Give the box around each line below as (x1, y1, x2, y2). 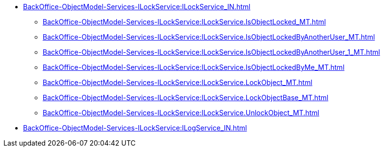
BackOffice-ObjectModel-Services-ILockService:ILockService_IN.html (23, 2, 251, 11)
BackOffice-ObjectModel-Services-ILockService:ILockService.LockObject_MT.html (43, 78, 312, 86)
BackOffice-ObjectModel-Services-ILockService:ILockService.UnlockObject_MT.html (43, 108, 319, 117)
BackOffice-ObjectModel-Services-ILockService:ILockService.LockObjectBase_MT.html (43, 93, 329, 102)
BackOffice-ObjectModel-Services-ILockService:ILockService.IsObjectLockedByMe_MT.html (43, 63, 345, 71)
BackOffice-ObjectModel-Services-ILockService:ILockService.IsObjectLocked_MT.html (43, 18, 326, 26)
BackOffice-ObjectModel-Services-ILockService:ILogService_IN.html (23, 124, 247, 132)
